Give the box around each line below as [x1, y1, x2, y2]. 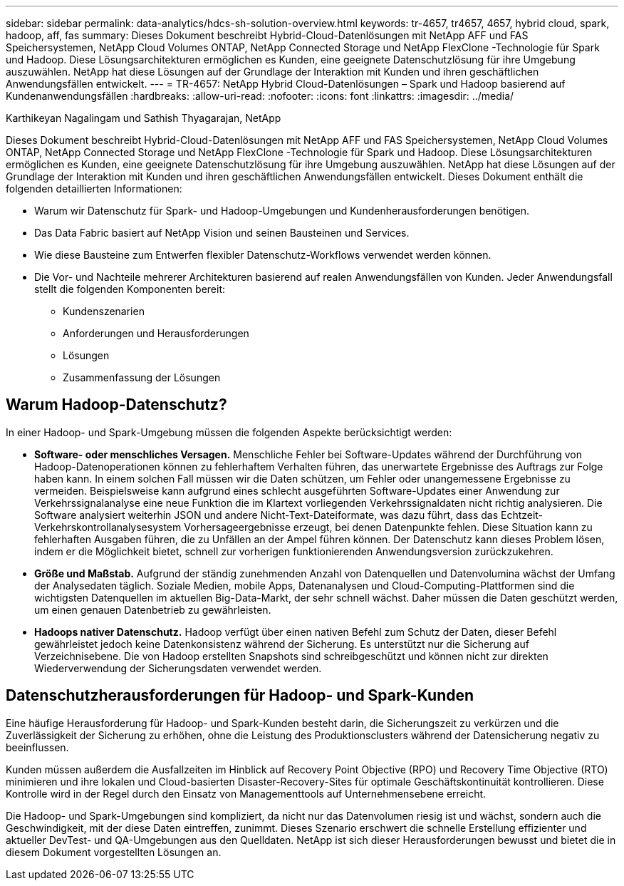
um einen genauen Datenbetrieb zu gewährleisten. [34, 603, 271, 616]
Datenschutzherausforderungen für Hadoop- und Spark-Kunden [6, 686, 474, 705]
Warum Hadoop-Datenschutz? [6, 396, 227, 414]
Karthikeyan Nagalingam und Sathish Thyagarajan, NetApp [6, 112, 281, 124]
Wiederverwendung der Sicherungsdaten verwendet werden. [34, 661, 322, 674]
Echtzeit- [500, 508, 544, 521]
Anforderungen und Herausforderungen [63, 327, 249, 339]
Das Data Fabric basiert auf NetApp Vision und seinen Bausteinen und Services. [34, 227, 410, 239]
